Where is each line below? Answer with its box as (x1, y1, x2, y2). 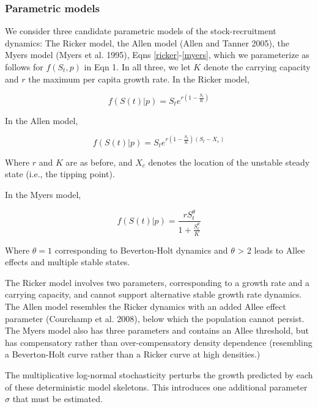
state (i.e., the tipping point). (5, 167, 115, 180)
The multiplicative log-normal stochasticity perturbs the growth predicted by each (5, 369, 313, 381)
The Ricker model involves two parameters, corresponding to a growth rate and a (5, 276, 310, 288)
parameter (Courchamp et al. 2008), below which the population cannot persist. (5, 312, 305, 324)
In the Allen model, (5, 114, 78, 127)
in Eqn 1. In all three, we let (84, 61, 191, 73)
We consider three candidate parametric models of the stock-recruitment (5, 24, 276, 37)
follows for (5, 61, 43, 73)
